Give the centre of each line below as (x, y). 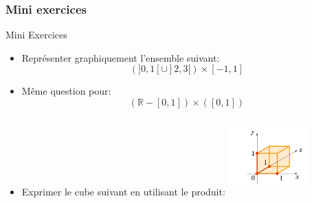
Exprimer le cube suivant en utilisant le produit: (123, 192)
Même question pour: (66, 91)
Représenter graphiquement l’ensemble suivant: (121, 57)
